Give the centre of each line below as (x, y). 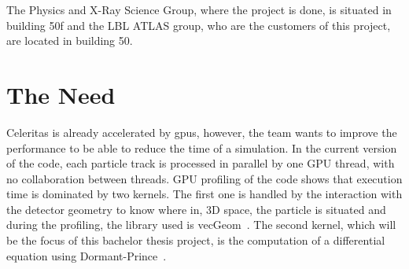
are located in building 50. (70, 41)
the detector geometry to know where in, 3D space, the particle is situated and (196, 209)
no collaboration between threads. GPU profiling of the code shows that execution (204, 178)
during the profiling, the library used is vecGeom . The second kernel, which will (201, 225)
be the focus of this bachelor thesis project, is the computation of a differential (196, 240)
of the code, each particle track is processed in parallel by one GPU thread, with (201, 163)
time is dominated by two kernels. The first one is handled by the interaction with (204, 194)
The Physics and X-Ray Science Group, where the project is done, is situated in (199, 9)
